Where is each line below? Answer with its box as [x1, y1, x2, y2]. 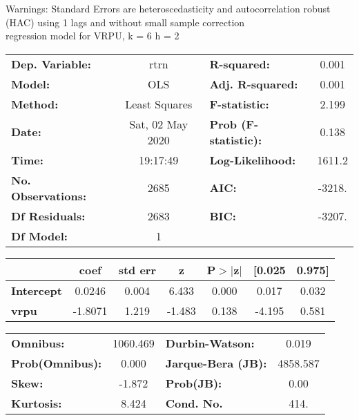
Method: [11, 95, 59, 112]
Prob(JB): [165, 374, 222, 391]
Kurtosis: [11, 394, 62, 411]
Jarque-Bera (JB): [165, 354, 267, 371]
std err [118, 261, 156, 278]
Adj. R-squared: [209, 75, 298, 92]
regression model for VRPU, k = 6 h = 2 [6, 28, 179, 43]
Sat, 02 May [129, 115, 188, 132]
